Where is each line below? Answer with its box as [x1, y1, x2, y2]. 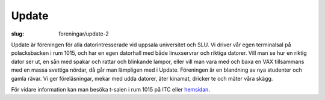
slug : [11, 30, 24, 37]
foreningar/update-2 [58, 30, 109, 37]
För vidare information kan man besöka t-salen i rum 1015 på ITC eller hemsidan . [11, 86, 211, 93]
